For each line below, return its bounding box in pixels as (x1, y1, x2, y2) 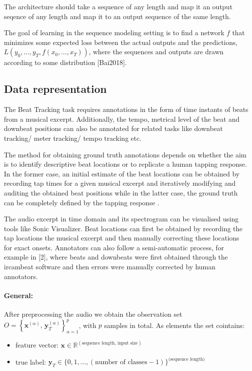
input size (117, 340, 138, 346)
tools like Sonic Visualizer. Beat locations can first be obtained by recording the (4, 223, 243, 233)
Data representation (4, 81, 107, 96)
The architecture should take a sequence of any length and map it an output (4, 1, 233, 11)
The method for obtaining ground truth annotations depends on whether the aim (4, 149, 247, 159)
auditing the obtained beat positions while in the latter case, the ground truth (4, 187, 238, 197)
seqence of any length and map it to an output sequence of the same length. (4, 11, 231, 21)
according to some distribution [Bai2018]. (4, 57, 127, 67)
